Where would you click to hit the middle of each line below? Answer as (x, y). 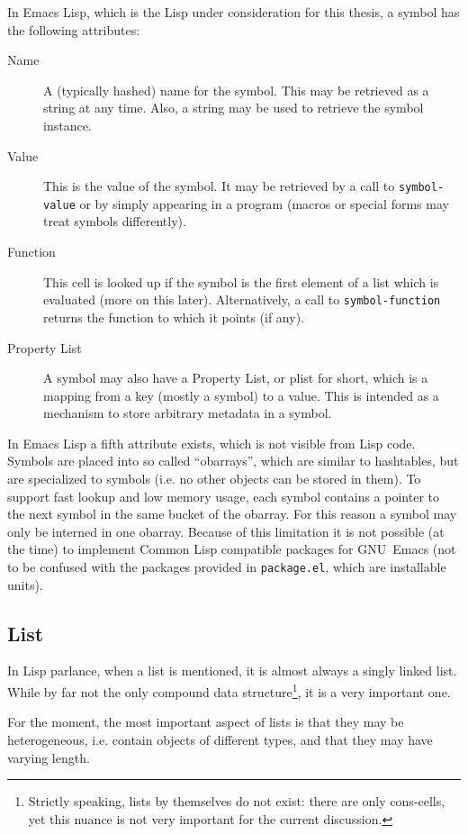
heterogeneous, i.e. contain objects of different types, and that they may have (220, 739)
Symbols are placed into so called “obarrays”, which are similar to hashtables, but (233, 461)
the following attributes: (74, 29)
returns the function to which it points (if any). (174, 317)
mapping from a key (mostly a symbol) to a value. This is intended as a (241, 395)
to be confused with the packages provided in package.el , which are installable (227, 567)
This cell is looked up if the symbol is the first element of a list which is (241, 281)
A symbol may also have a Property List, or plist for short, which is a (236, 378)
